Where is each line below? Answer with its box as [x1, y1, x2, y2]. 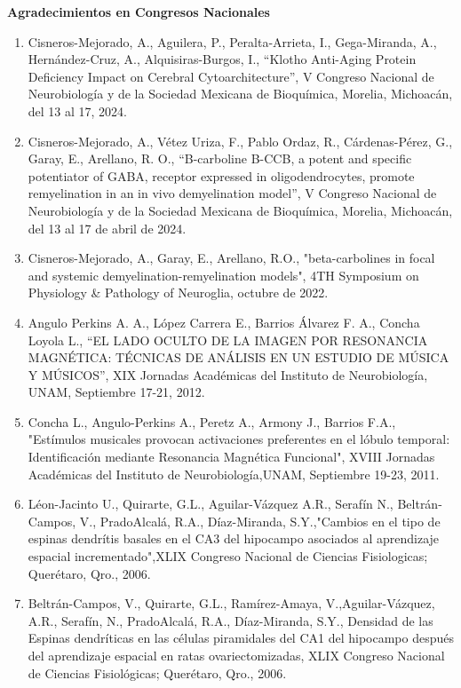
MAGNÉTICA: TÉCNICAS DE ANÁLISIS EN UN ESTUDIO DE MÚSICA [28, 348, 449, 367]
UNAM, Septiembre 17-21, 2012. [28, 383, 205, 401]
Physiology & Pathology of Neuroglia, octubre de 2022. [28, 283, 329, 302]
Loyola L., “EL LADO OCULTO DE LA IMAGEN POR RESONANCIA [28, 330, 428, 349]
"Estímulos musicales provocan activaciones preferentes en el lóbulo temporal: [28, 430, 450, 448]
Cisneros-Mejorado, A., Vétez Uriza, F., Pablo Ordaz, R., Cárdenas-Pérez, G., [28, 131, 453, 150]
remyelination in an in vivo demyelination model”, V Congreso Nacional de [28, 184, 437, 202]
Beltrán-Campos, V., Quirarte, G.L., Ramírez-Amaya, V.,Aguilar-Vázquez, [28, 594, 435, 613]
